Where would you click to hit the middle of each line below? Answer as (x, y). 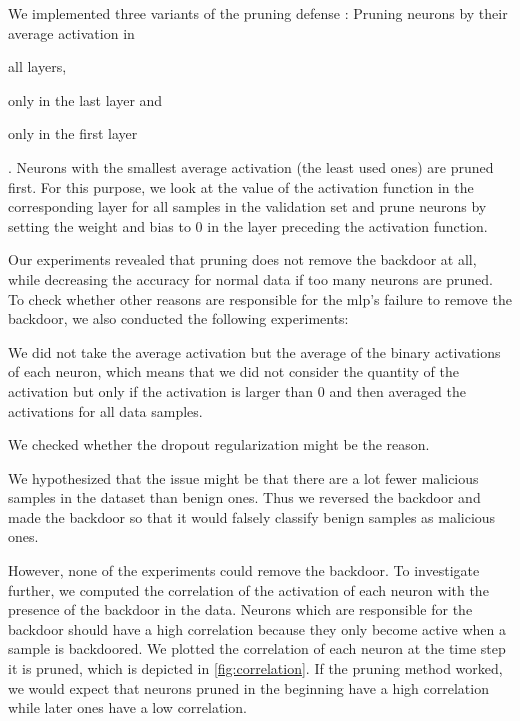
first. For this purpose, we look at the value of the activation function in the (241, 186)
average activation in (71, 32)
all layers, (37, 66)
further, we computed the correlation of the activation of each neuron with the (248, 589)
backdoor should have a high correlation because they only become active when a (257, 628)
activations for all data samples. (105, 410)
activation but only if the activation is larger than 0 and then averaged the (237, 390)
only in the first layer (73, 133)
